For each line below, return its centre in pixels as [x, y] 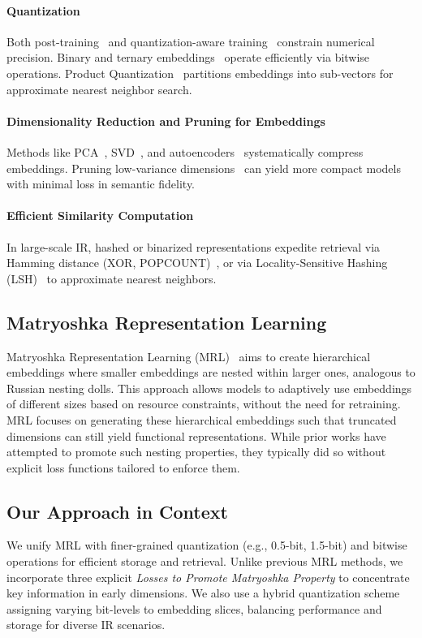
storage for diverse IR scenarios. [86, 625]
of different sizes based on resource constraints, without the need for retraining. [204, 404]
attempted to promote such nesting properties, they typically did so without [196, 452]
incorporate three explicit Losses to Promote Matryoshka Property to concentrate [208, 577]
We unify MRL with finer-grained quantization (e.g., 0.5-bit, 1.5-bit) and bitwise [207, 545]
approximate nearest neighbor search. [99, 89]
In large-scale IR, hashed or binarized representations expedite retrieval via [194, 246]
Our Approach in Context [117, 511]
